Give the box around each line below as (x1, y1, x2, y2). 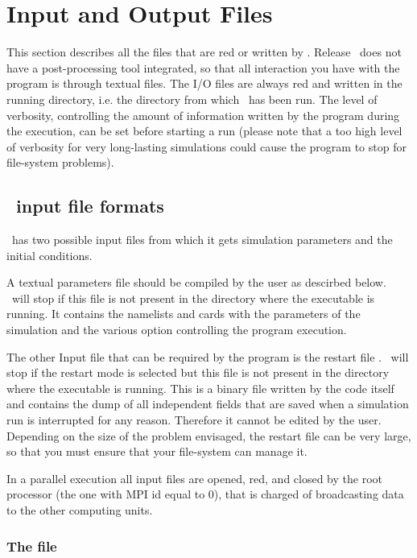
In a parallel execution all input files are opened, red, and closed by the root (6, 469, 382, 486)
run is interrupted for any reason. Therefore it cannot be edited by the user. (6, 411, 382, 428)
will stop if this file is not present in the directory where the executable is (11, 289, 375, 306)
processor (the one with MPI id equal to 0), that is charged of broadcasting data (6, 486, 404, 502)
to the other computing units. (6, 501, 153, 518)
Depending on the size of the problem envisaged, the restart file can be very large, (6, 427, 411, 444)
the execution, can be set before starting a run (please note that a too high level (6, 122, 403, 139)
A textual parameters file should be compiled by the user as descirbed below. (6, 274, 386, 291)
